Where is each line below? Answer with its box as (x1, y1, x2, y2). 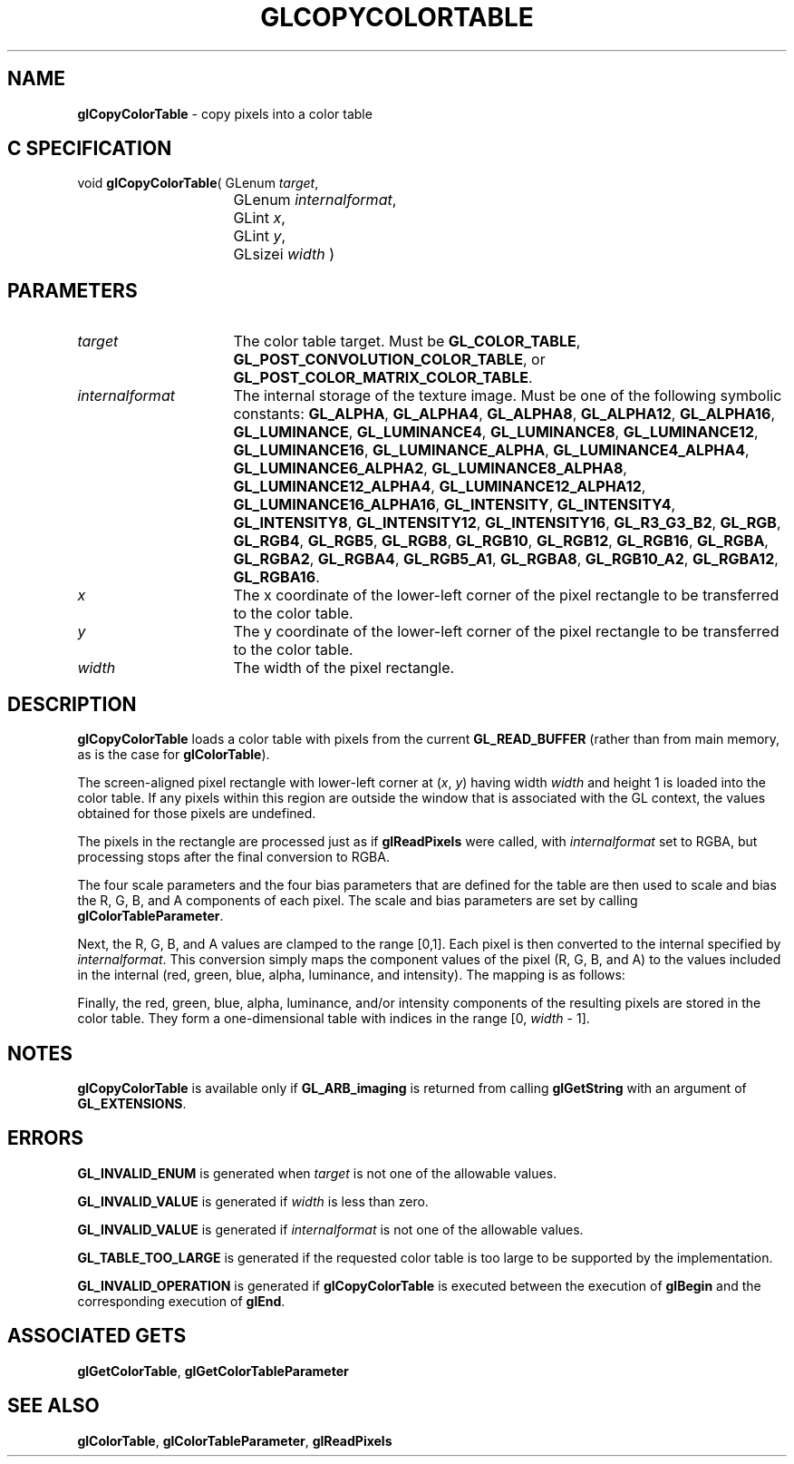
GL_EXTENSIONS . (77, 1095, 187, 1111)
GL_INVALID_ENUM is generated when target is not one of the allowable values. (77, 1165, 557, 1181)
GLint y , (233, 227, 286, 246)
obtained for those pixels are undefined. (77, 805, 316, 822)
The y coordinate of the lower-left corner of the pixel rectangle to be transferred (233, 622, 779, 641)
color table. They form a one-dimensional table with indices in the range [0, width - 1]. (77, 1010, 590, 1027)
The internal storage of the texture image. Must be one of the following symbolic (233, 386, 782, 405)
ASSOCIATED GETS (7, 1324, 187, 1348)
